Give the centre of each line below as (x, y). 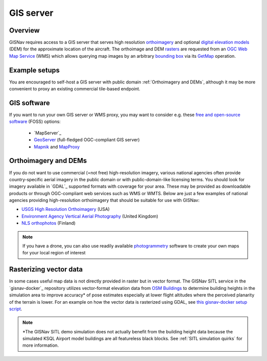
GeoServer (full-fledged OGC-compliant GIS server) (87, 140)
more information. (41, 345)
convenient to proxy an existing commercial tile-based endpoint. (75, 89)
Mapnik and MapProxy (57, 147)
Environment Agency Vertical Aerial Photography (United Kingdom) (90, 216)
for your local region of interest (54, 253)
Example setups (34, 70)
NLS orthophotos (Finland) (49, 223)
